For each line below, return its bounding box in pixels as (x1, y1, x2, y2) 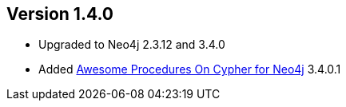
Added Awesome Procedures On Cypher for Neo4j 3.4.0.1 (38, 62, 341, 77)
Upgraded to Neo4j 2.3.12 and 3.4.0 (38, 38, 225, 52)
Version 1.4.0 (6, 4, 113, 24)
